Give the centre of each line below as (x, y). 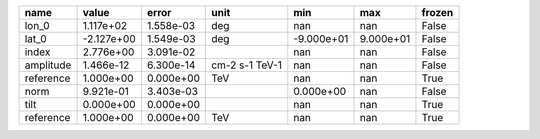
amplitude (48, 65)
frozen (437, 12)
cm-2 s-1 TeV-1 (246, 65)
